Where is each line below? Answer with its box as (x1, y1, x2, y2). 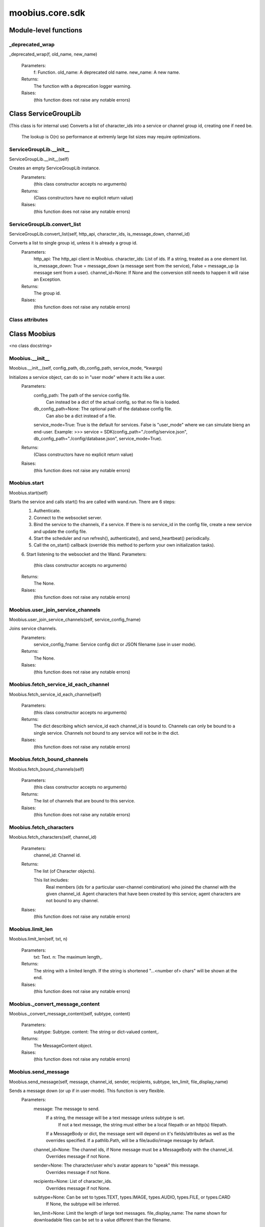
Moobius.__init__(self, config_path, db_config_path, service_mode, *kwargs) (9, 365, 163, 371)
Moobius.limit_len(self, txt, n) (9, 936, 68, 942)
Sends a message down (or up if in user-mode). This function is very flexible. (9, 1088, 165, 1094)
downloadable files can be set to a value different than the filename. (33, 1217, 171, 1223)
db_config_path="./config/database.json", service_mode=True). (33, 436, 162, 441)
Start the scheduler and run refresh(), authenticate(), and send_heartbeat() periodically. (33, 535, 211, 541)
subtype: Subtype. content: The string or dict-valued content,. (33, 1029, 159, 1035)
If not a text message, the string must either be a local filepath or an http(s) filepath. (58, 1121, 228, 1127)
